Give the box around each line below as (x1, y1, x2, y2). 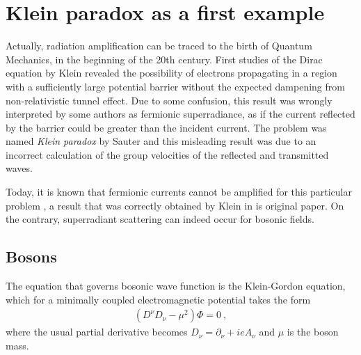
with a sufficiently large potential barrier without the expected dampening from (6, 79, 345, 93)
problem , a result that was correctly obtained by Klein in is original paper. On (6, 198, 344, 212)
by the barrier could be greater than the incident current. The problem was (6, 120, 327, 134)
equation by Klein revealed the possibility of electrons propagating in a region (6, 65, 337, 80)
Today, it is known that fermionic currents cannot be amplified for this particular (6, 184, 352, 199)
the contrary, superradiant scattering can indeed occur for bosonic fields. (6, 212, 314, 226)
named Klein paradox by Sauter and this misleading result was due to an (6, 134, 316, 148)
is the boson (287, 324, 339, 339)
